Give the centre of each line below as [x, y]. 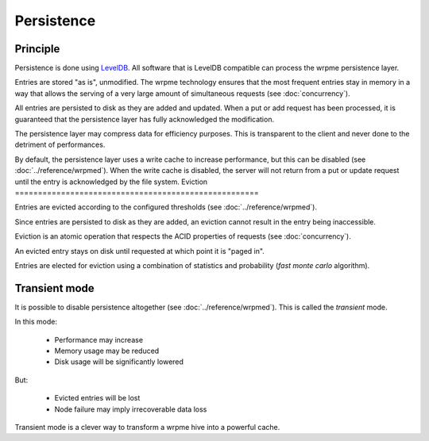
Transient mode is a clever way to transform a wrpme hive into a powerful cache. [147, 427]
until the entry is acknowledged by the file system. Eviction [111, 182]
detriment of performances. [60, 145]
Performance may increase [99, 339]
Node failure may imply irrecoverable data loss [131, 409]
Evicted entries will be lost [97, 398]
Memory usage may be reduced [107, 351]
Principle [37, 49]
